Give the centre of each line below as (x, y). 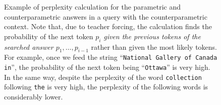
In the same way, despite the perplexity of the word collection (103, 77)
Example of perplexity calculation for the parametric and (92, 7)
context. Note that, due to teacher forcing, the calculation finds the (108, 26)
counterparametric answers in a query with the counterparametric (106, 16)
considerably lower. (34, 96)
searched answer (29, 46)
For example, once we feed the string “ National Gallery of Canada (111, 57)
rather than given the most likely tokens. (154, 46)
